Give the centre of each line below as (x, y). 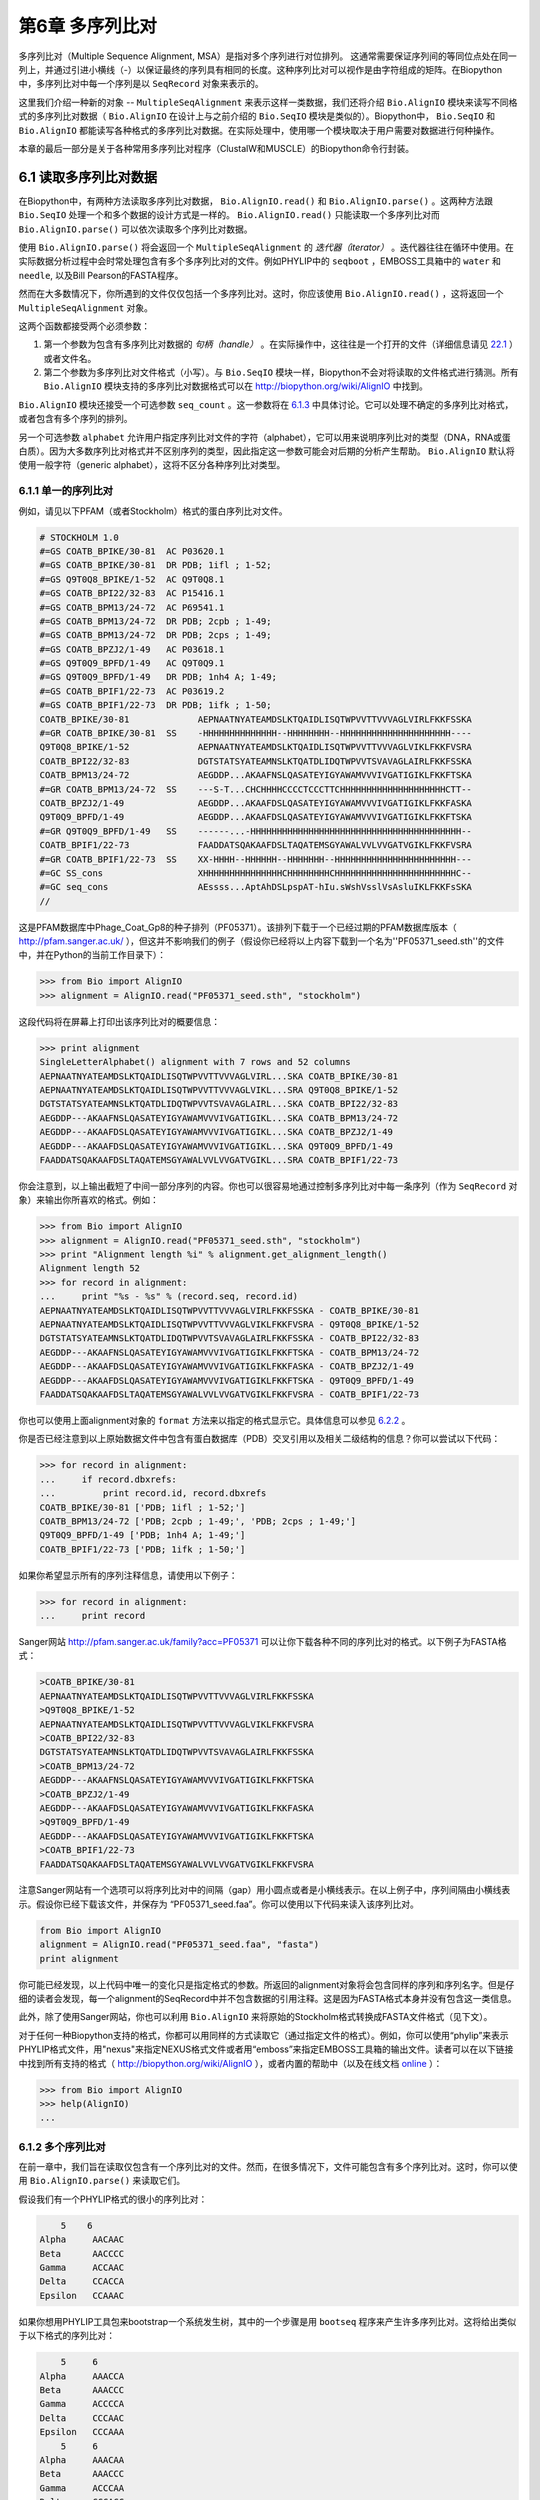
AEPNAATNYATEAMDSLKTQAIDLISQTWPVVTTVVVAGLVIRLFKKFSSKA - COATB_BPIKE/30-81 (229, 1310)
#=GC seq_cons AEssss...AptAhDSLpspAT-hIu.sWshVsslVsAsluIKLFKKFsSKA (255, 887)
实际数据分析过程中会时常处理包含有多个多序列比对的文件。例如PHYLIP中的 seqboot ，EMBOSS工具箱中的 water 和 (260, 261)
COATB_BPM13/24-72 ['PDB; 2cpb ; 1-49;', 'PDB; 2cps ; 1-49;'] (198, 1521)
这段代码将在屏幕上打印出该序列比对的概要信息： (119, 1021)
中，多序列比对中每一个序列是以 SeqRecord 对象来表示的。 (141, 84)
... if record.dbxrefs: (108, 1479)
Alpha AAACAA (82, 2459)
